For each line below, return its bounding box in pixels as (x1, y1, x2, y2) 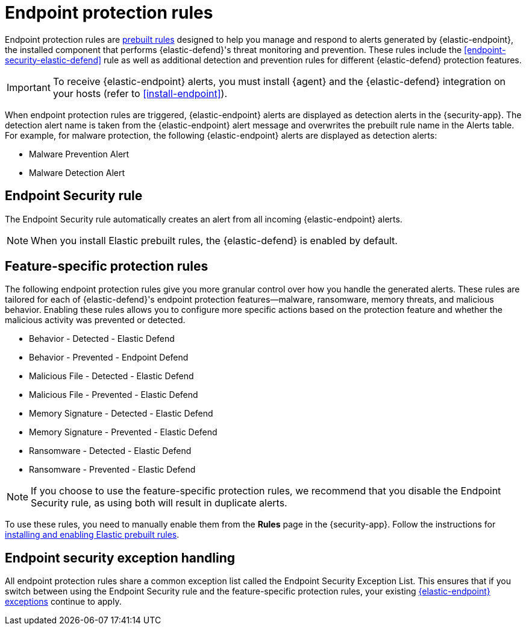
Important (7, 81, 51, 93)
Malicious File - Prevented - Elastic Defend (29, 389, 198, 400)
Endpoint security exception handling (5, 550, 235, 565)
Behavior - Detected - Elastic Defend (29, 333, 175, 344)
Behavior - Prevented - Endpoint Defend (29, 352, 189, 363)
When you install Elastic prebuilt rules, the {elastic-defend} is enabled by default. (31, 234, 398, 247)
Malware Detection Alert (29, 167, 125, 178)
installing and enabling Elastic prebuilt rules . (5, 529, 180, 540)
